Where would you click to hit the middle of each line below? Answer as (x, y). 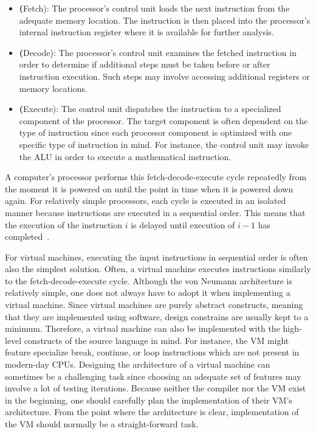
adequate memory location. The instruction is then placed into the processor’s (165, 20)
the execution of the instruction (64, 224)
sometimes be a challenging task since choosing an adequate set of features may (153, 376)
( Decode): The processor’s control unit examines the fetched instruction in (158, 52)
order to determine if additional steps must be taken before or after (145, 64)
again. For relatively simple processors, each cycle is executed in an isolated (146, 201)
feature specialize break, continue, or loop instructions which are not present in (152, 352)
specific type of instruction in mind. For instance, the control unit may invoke (164, 144)
